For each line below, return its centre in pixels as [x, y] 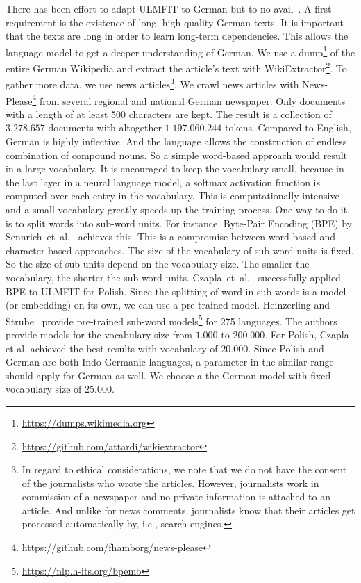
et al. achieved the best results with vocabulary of [112, 348]
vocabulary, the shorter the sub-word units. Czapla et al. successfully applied [173, 277]
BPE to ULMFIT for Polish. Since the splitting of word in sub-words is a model [176, 291]
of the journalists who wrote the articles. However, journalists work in [170, 483]
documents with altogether [105, 128]
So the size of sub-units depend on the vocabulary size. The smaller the [158, 264]
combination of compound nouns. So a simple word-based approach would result [177, 155]
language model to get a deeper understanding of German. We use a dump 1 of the [180, 51]
